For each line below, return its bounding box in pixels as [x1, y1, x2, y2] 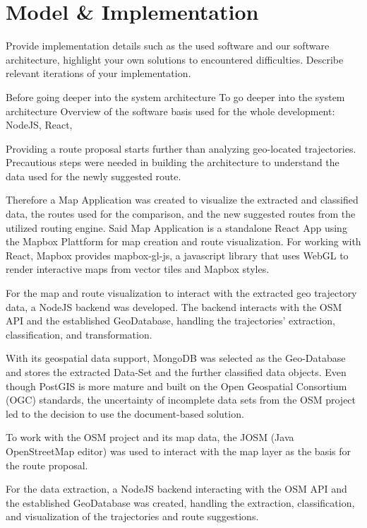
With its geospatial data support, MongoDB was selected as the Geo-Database [6, 351, 346, 365]
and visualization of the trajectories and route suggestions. [6, 509, 259, 524]
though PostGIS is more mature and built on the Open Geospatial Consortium [6, 378, 347, 393]
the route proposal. [6, 457, 88, 472]
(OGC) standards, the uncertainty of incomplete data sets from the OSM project [6, 392, 356, 407]
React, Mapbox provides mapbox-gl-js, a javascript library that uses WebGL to [6, 247, 349, 262]
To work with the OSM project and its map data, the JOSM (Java [6, 430, 294, 445]
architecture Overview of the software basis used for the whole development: [6, 103, 335, 118]
